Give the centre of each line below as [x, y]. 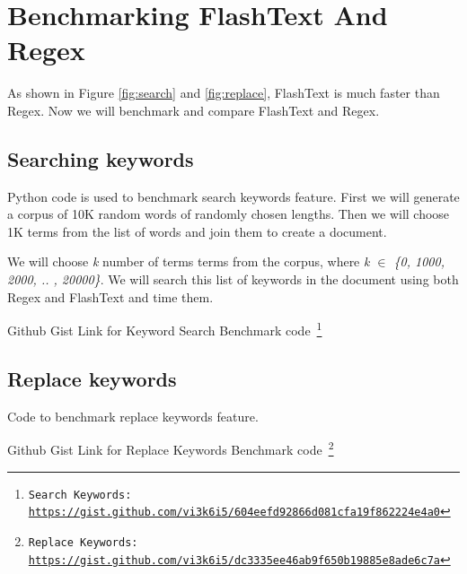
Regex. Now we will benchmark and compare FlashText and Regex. [194, 110]
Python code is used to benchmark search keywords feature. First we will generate [233, 196]
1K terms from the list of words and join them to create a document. [197, 231]
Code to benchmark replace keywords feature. [133, 416]
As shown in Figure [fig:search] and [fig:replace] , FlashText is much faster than [224, 93]
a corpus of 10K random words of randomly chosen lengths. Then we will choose [229, 214]
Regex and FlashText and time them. [110, 296]
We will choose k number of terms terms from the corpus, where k [189, 261]
